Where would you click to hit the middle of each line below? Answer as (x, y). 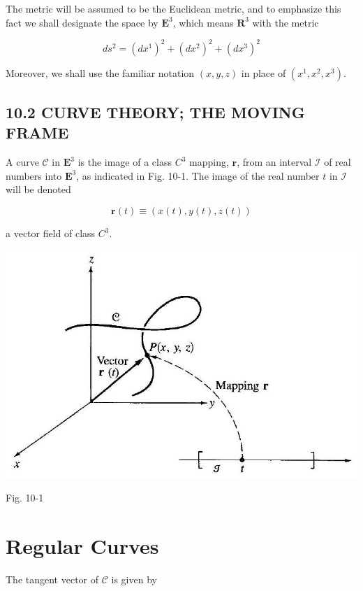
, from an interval (274, 162)
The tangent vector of (52, 579)
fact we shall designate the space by (82, 22)
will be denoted (38, 189)
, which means (203, 22)
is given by (134, 579)
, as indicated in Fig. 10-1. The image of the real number (198, 175)
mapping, (209, 162)
